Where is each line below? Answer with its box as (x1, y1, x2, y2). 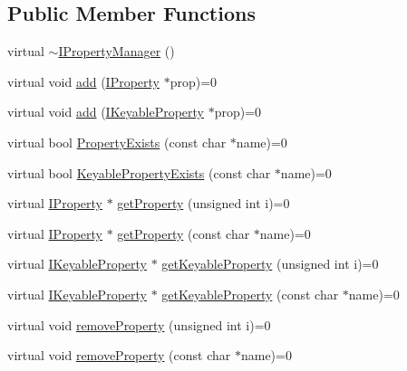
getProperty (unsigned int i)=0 (117, 194, 290, 213)
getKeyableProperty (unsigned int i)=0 (161, 254, 379, 273)
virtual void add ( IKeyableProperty (7, 102, 204, 121)
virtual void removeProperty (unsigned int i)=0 (7, 315, 271, 334)
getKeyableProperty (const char (161, 284, 339, 303)
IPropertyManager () (58, 42, 175, 61)
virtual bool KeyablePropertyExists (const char (7, 163, 271, 182)
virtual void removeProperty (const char (7, 346, 231, 365)
